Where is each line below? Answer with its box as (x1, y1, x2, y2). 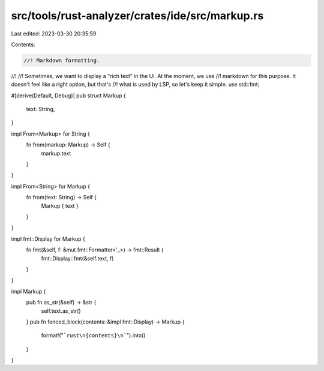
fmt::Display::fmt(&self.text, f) (41, 255, 114, 262)
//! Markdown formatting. (23, 57, 100, 64)
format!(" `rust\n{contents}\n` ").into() (41, 332, 146, 339)
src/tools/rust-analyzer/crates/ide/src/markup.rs (11, 9, 264, 22)
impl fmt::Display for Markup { (11, 235, 85, 243)
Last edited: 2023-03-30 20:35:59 (11, 30, 97, 37)
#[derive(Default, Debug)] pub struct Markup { (11, 92, 126, 99)
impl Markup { (11, 288, 46, 295)
